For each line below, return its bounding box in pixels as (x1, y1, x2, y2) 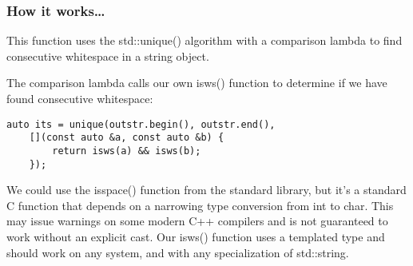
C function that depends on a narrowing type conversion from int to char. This (6, 197, 394, 213)
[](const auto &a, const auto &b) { (29, 132, 224, 144)
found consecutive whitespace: (6, 90, 153, 106)
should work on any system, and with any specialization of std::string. (6, 244, 349, 260)
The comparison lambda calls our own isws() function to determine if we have (6, 74, 387, 91)
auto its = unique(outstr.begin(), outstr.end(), (6, 118, 276, 130)
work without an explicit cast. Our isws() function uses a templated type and (6, 228, 385, 244)
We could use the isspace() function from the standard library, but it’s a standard (6, 181, 407, 198)
